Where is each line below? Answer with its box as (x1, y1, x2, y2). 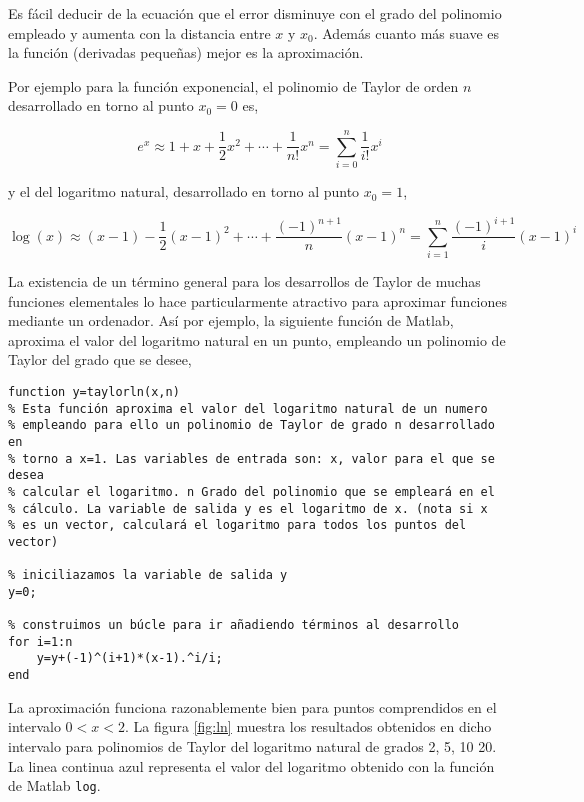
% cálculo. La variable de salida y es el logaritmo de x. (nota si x (8, 501, 488, 516)
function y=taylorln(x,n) (8, 384, 180, 399)
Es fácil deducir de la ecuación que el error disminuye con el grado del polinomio (8, 3, 502, 23)
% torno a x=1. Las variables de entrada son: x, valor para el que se (8, 451, 495, 466)
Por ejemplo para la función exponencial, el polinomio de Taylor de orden (8, 75, 459, 96)
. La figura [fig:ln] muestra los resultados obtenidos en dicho (124, 716, 492, 737)
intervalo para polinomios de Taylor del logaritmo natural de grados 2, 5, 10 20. (8, 735, 497, 756)
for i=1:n (8, 634, 73, 649)
